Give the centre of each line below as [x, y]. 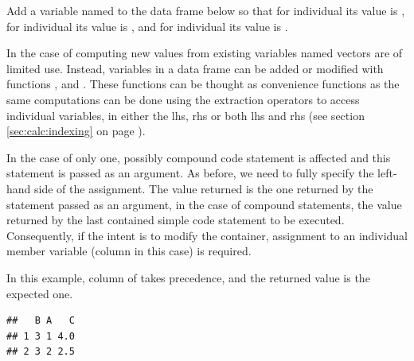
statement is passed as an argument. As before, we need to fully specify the [190, 173]
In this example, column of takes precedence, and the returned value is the [188, 277]
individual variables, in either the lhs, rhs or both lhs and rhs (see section [186, 115]
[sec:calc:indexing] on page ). [76, 131]
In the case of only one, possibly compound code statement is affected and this [199, 157]
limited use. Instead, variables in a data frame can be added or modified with [195, 68]
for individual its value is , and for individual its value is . [147, 26]
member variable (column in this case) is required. [129, 251]
